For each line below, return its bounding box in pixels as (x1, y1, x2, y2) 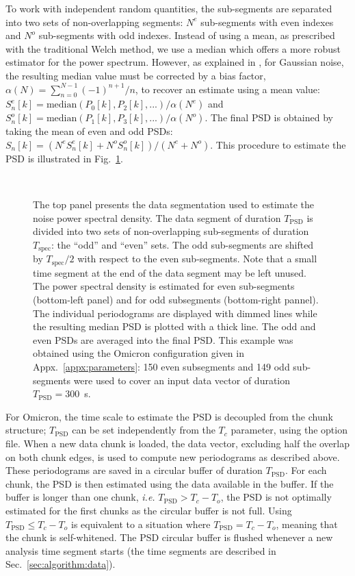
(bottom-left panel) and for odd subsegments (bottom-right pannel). (33, 292, 319, 307)
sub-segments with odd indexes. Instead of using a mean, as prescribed (38, 28, 335, 42)
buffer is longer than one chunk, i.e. (5, 490, 155, 504)
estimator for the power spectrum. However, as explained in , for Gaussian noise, (5, 55, 344, 69)
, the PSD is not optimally (220, 490, 332, 504)
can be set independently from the (72, 423, 215, 437)
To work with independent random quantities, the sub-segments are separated (5, 1, 332, 15)
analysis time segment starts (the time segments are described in (5, 543, 276, 558)
